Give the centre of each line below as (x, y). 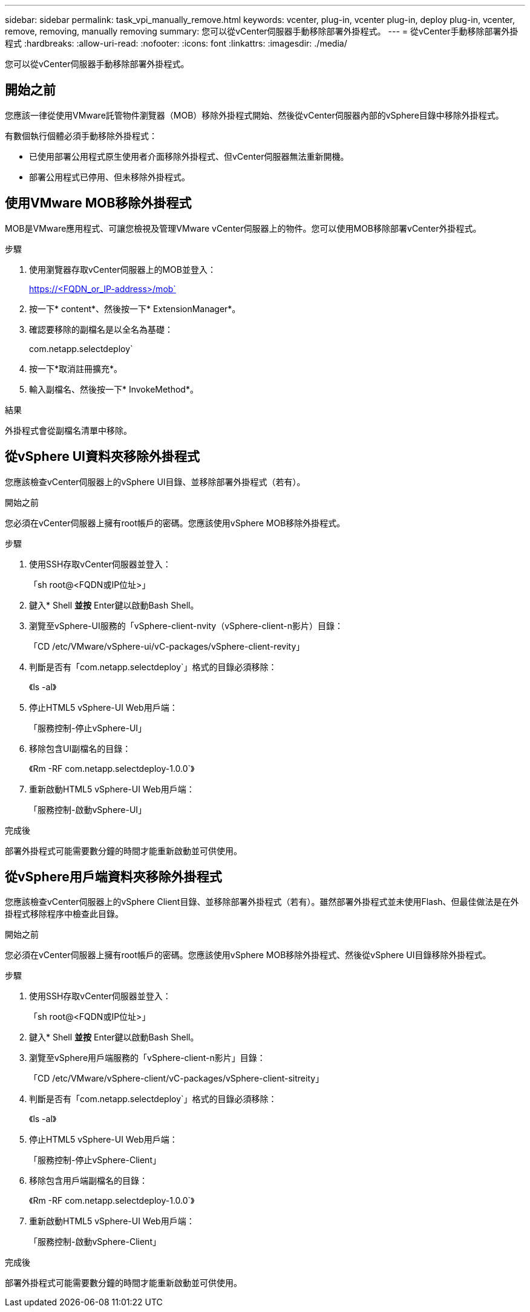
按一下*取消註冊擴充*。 (76, 368)
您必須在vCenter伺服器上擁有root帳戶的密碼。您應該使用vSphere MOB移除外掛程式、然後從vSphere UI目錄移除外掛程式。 (248, 955)
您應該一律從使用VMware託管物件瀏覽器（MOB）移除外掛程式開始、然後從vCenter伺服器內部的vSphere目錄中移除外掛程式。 (254, 115)
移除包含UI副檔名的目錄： (80, 748)
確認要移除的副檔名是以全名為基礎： (101, 329)
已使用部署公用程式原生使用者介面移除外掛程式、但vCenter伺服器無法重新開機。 (189, 156)
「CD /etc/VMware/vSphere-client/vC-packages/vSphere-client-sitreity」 (177, 1079)
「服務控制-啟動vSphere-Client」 (95, 1242)
